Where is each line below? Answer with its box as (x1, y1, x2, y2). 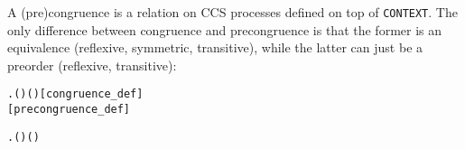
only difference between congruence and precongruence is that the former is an (7, 20, 442, 39)
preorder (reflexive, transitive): (7, 55, 177, 74)
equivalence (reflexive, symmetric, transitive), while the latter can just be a (7, 38, 423, 57)
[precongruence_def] (7, 103, 131, 116)
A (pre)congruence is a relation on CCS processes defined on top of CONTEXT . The (7, 3, 458, 21)
